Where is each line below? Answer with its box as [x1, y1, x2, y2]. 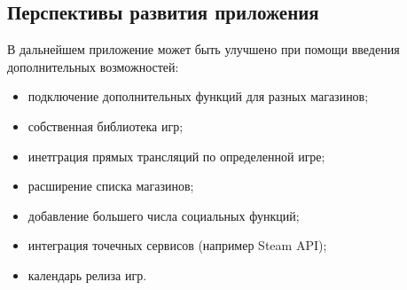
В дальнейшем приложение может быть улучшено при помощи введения [7, 40, 400, 59]
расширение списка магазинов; [27, 176, 194, 195]
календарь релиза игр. [27, 265, 147, 284]
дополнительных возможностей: [7, 57, 179, 75]
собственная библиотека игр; [27, 116, 184, 135]
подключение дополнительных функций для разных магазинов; [27, 87, 369, 106]
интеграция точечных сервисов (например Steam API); [27, 236, 327, 255]
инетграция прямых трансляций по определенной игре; [27, 146, 325, 165]
